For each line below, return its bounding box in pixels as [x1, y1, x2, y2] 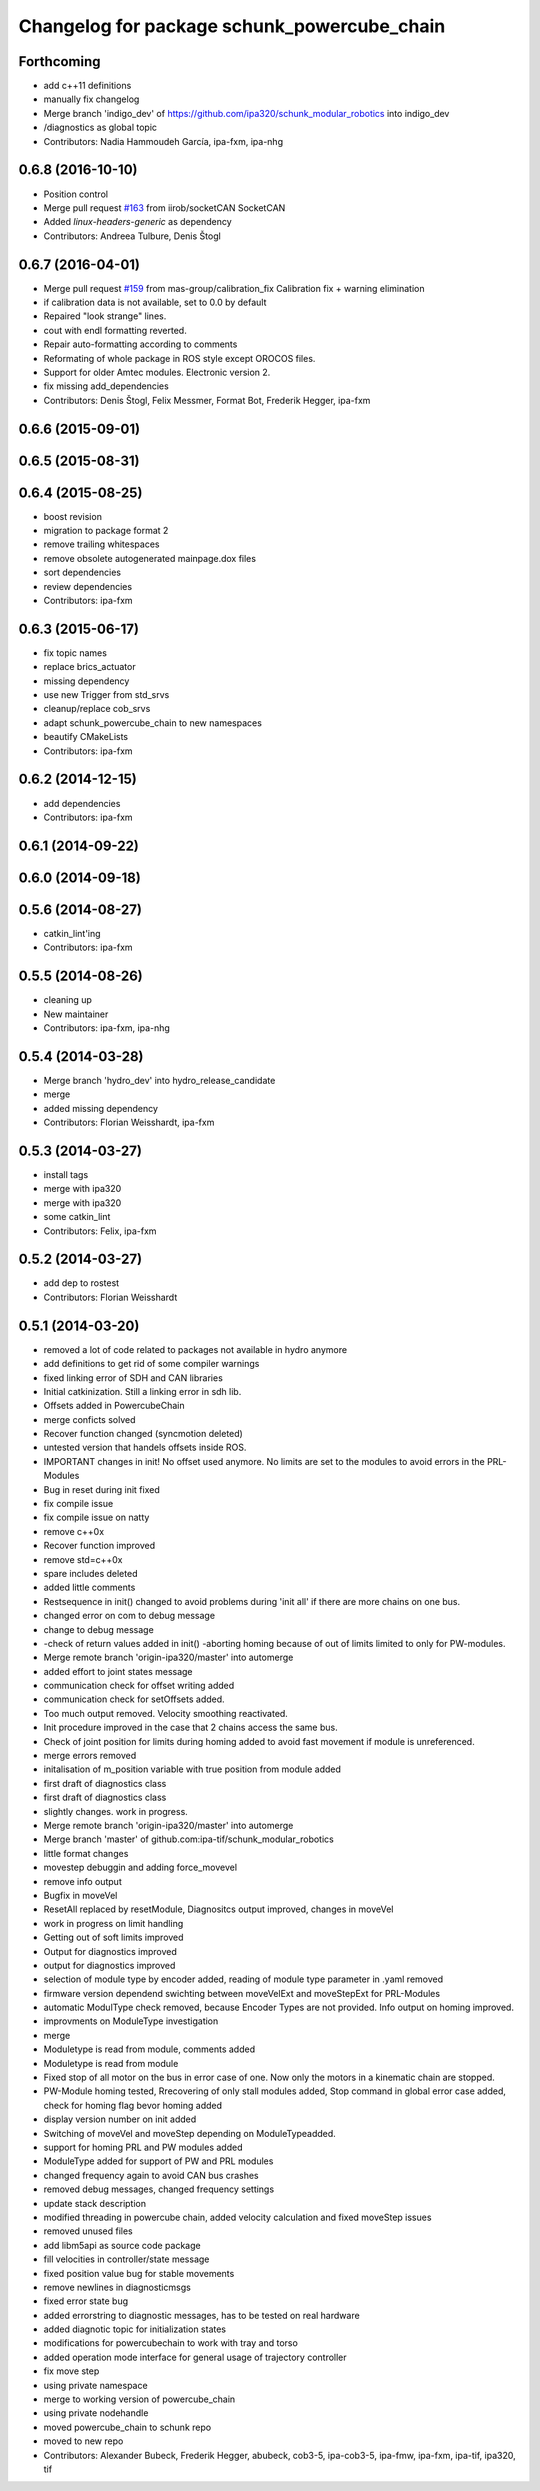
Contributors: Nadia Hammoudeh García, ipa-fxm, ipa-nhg [43, 135, 284, 147]
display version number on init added [43, 2113, 197, 2125]
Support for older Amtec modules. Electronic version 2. [43, 366, 271, 378]
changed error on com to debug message [43, 1610, 215, 1622]
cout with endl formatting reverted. [43, 324, 187, 336]
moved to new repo [43, 2435, 124, 2447]
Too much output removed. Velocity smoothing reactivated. [43, 1707, 289, 1719]
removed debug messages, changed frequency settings [43, 2183, 275, 2195]
